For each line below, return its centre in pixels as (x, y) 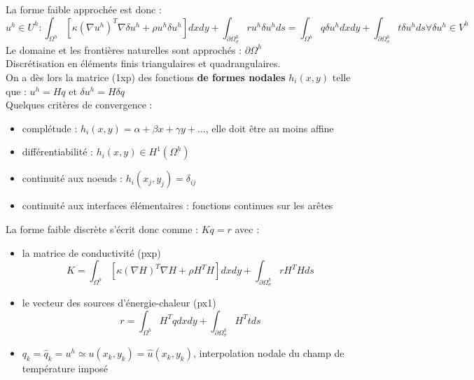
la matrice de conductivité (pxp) (91, 252)
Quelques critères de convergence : (79, 105)
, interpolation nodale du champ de (269, 353)
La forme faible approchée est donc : (84, 9)
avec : (247, 228)
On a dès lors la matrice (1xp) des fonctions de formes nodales (146, 77)
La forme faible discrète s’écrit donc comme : (102, 228)
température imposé (65, 368)
